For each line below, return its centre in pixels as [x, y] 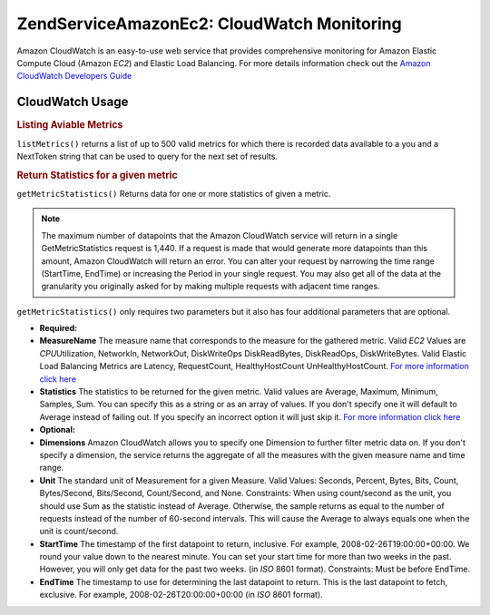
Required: [58, 328]
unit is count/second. [79, 532]
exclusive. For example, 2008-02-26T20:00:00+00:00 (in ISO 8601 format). [181, 595]
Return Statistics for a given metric [98, 175]
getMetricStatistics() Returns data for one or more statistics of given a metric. [174, 193]
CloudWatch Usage [73, 102]
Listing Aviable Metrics [70, 125]
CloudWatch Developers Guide [74, 76]
